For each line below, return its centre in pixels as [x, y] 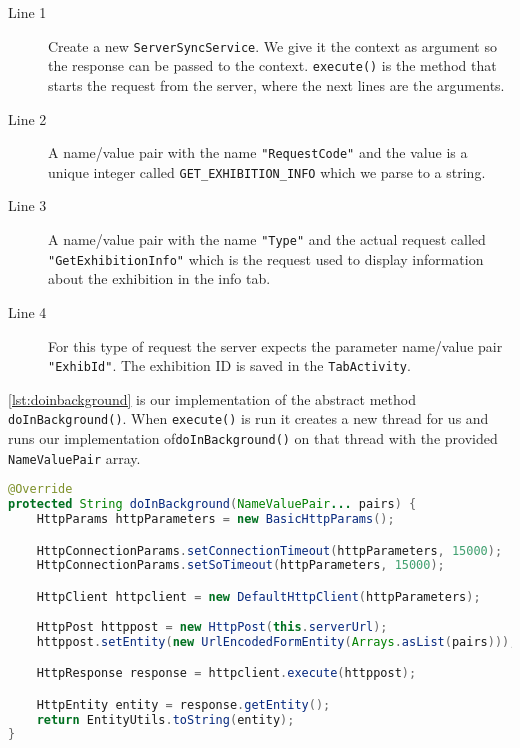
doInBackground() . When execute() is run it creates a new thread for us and [248, 418]
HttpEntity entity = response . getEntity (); [183, 704]
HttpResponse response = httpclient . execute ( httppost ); [226, 673]
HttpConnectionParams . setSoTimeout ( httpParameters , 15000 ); [240, 565]
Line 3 [27, 205]
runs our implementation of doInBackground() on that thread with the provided [253, 438]
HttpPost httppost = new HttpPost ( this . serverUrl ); [212, 626]
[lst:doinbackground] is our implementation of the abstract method [212, 398]
